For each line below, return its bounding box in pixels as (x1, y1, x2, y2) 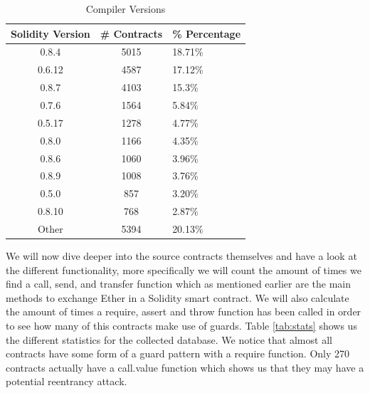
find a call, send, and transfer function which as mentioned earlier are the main (6, 276, 351, 291)
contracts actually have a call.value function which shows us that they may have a (6, 360, 364, 374)
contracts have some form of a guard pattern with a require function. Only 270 (6, 346, 350, 361)
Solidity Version (11, 26, 90, 41)
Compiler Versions (85, 1, 166, 16)
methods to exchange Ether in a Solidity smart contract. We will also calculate (6, 290, 349, 305)
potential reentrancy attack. (6, 374, 127, 389)
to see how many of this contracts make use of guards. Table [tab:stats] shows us (6, 318, 357, 332)
